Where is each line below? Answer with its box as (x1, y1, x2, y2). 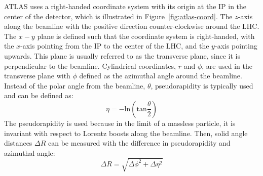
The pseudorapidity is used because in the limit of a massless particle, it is (4, 117, 236, 128)
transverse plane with (4, 70, 70, 81)
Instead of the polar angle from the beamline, (4, 80, 145, 91)
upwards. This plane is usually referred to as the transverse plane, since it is (4, 50, 241, 61)
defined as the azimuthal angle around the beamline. (79, 70, 242, 81)
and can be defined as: (4, 90, 73, 101)
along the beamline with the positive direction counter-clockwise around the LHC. (4, 21, 259, 31)
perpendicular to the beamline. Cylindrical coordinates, (4, 60, 176, 71)
